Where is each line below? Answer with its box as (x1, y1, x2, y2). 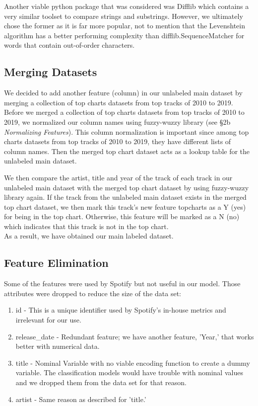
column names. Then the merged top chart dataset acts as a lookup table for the (4, 146, 250, 156)
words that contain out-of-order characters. (4, 40, 135, 50)
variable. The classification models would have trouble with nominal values (15, 367, 243, 378)
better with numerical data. (15, 341, 100, 351)
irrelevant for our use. (15, 315, 81, 325)
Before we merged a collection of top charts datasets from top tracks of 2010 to (4, 107, 245, 117)
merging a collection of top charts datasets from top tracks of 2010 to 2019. (4, 97, 233, 107)
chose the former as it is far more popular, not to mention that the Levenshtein (4, 20, 246, 31)
